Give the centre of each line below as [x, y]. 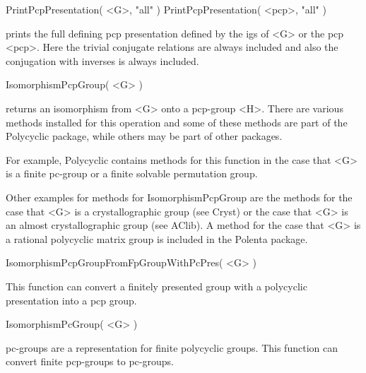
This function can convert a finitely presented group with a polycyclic [157, 286]
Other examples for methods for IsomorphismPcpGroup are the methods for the [179, 197]
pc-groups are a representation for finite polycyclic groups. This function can [172, 347]
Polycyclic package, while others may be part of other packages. [144, 136]
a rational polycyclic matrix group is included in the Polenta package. [157, 238]
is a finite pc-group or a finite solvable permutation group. [132, 173]
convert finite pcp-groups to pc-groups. [90, 361]
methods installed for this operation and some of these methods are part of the [177, 122]
